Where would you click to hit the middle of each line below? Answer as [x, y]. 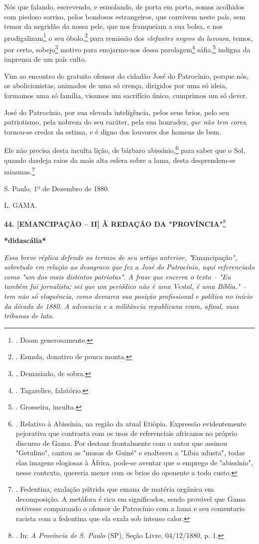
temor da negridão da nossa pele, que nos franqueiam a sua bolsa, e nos [113, 26]
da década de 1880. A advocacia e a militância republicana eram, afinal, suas [122, 306]
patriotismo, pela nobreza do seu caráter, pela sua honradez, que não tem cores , [126, 122]
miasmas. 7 [19, 171]
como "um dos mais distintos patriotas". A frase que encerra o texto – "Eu [118, 276]
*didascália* [25, 240]
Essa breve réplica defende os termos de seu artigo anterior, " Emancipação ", [121, 257]
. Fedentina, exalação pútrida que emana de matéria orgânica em [115, 489]
